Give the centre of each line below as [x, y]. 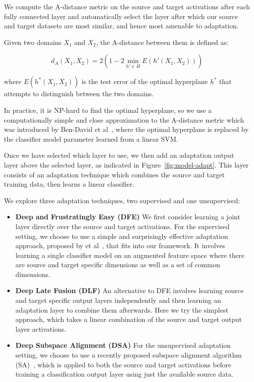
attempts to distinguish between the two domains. [79, 94]
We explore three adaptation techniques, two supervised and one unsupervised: [122, 200]
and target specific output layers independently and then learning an [118, 300]
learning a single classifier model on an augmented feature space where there [130, 255]
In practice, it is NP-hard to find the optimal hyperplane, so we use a [108, 110]
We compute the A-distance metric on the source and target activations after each [127, 6]
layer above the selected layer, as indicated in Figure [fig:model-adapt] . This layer [127, 164]
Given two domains [33, 42]
